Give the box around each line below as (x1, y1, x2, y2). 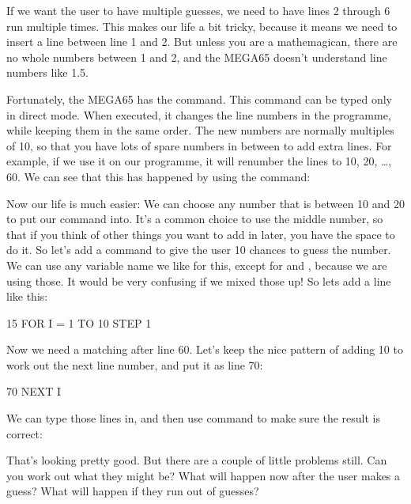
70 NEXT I (6, 383, 62, 400)
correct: (6, 425, 43, 441)
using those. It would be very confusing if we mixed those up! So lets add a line (6, 272, 391, 289)
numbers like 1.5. (6, 64, 89, 81)
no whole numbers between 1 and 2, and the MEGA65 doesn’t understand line (6, 48, 387, 65)
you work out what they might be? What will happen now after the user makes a (6, 467, 401, 483)
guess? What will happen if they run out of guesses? (6, 483, 259, 499)
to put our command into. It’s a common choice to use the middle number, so (6, 210, 383, 227)
